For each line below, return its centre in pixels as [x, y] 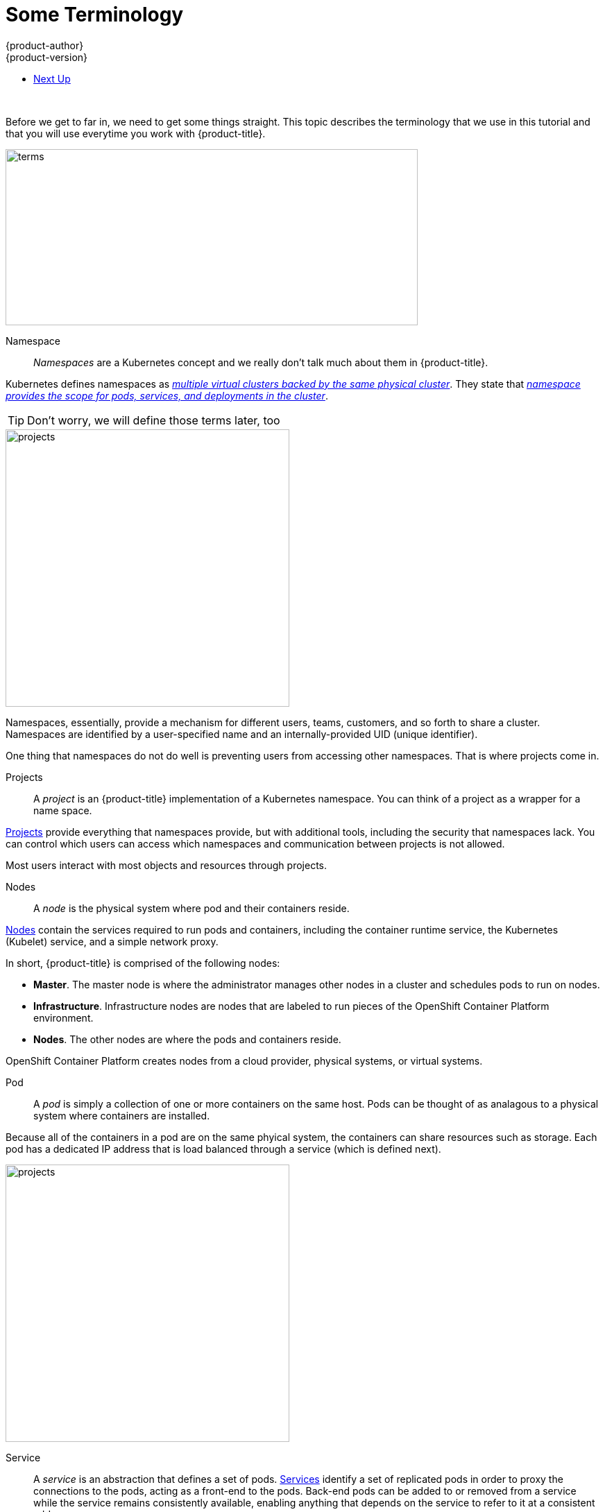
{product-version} [47, 57]
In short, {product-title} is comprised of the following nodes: [143, 963]
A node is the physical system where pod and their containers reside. [191, 908]
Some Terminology [95, 15]
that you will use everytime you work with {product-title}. [136, 133]
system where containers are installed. [122, 1115]
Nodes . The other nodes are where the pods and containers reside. [187, 1039]
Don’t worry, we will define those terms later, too [154, 420]
